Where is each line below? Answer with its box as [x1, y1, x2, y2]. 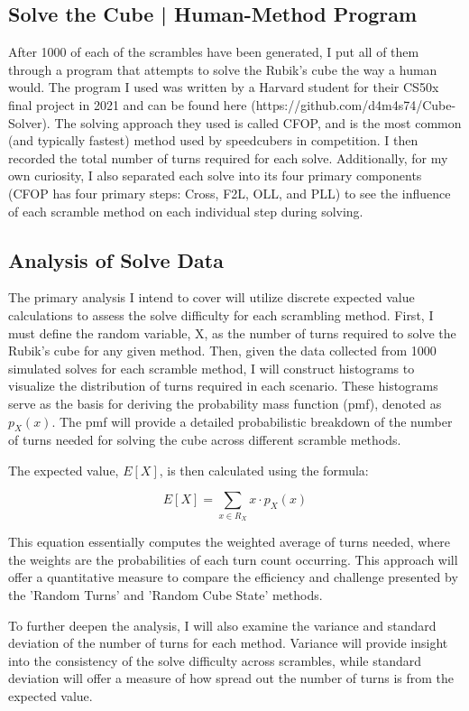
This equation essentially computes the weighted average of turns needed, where [8, 532, 451, 551]
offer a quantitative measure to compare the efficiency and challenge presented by [8, 568, 458, 586]
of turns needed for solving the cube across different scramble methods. [8, 430, 401, 449]
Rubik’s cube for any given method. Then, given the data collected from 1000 [8, 341, 437, 360]
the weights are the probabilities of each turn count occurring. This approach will [8, 549, 458, 568]
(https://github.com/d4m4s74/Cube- [251, 95, 456, 114]
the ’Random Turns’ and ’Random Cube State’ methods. [8, 586, 323, 604]
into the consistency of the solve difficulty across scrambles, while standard [8, 651, 422, 669]
